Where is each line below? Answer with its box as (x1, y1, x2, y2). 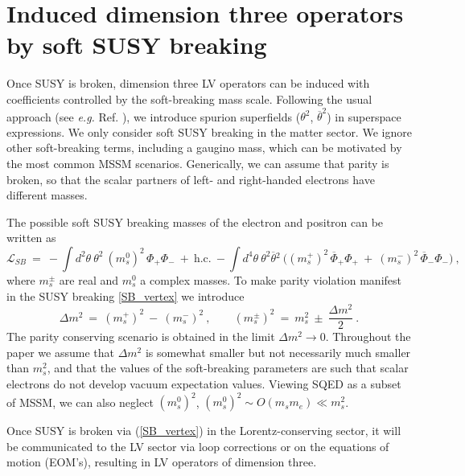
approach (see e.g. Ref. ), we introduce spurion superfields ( (6, 108, 301, 125)
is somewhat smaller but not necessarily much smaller (145, 343, 411, 360)
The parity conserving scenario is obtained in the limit (6, 328, 275, 345)
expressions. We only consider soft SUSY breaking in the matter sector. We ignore (6, 123, 412, 140)
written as (6, 229, 56, 246)
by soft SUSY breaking (6, 28, 267, 61)
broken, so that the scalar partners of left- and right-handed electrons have (6, 170, 375, 187)
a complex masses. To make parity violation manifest (140, 271, 402, 288)
